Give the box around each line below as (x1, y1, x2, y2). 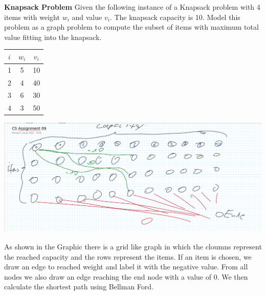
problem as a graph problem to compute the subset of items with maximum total (4, 22, 259, 32)
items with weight (4, 11, 60, 22)
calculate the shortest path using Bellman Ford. (4, 281, 153, 292)
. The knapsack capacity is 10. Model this (109, 11, 240, 22)
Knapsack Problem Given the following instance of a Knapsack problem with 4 (4, 2, 260, 12)
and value (72, 11, 102, 22)
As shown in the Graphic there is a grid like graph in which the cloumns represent (4, 241, 262, 252)
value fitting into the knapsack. (4, 31, 102, 42)
